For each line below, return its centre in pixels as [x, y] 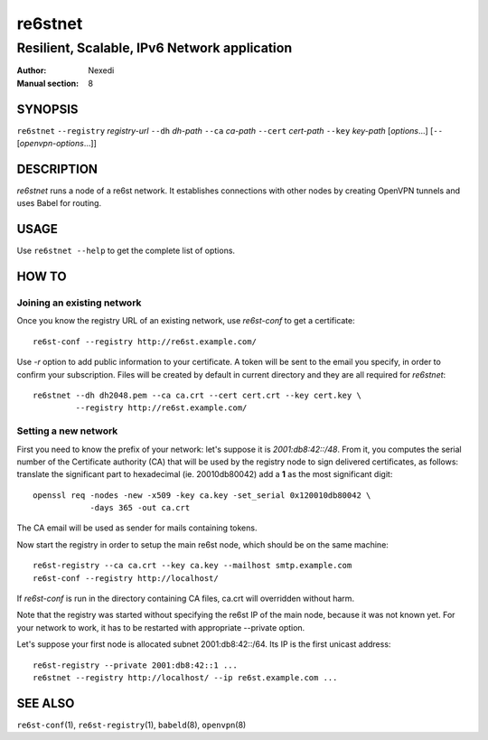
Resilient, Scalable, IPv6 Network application [155, 48]
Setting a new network [67, 431]
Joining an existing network [79, 303]
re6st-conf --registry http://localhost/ [126, 578]
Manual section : [48, 83]
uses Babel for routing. [59, 203]
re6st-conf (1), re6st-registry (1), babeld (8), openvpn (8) [131, 725]
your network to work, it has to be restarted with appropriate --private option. [161, 627]
